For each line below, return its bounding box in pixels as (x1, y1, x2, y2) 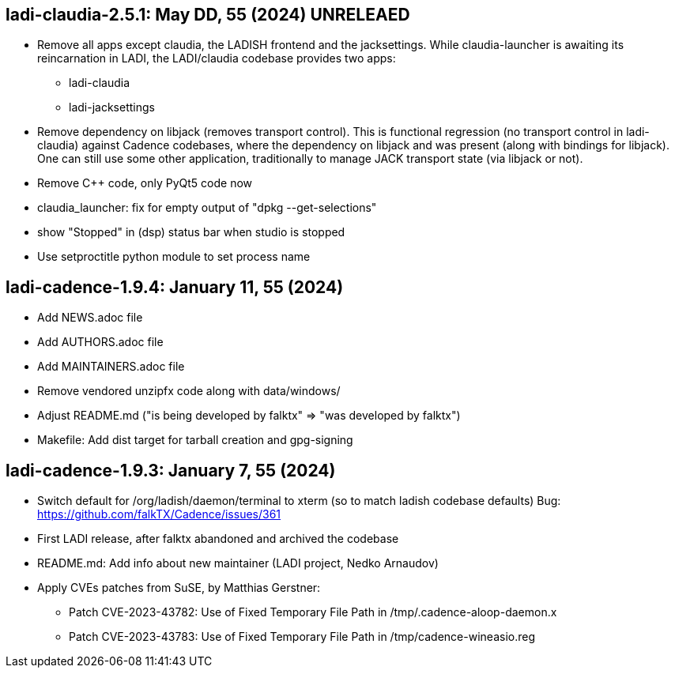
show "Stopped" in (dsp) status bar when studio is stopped (37, 225, 345, 239)
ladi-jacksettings (69, 100, 155, 115)
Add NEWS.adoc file (37, 311, 143, 325)
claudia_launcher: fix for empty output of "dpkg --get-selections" (37, 201, 377, 215)
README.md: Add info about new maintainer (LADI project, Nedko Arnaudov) (37, 556, 439, 570)
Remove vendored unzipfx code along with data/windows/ (37, 384, 341, 398)
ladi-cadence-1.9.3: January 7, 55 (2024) (6, 460, 336, 480)
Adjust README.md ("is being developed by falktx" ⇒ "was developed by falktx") (37, 409, 461, 423)
